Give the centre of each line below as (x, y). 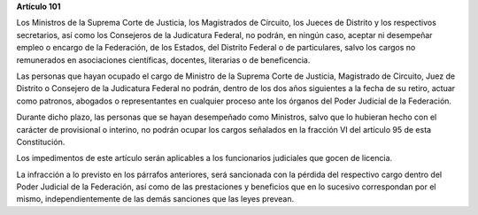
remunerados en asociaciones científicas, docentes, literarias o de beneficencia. (163, 60)
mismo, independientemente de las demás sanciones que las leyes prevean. (155, 199)
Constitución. (41, 142)
